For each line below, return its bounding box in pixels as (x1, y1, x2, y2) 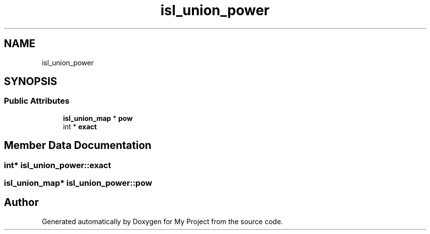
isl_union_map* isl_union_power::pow (4, 178, 152, 188)
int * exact (63, 122, 97, 131)
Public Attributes (4, 96, 70, 106)
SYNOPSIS (4, 75, 57, 88)
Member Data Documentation (4, 139, 152, 152)
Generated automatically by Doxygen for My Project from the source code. (42, 217, 283, 226)
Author (4, 196, 39, 209)
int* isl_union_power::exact (4, 160, 111, 170)
